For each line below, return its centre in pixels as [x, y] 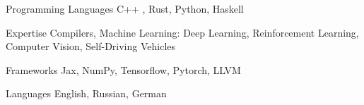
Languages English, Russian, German [86, 93]
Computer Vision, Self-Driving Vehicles [91, 46]
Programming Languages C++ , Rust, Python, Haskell [125, 8]
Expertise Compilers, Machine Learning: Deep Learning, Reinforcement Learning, [182, 32]
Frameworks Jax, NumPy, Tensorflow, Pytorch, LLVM [123, 69]
